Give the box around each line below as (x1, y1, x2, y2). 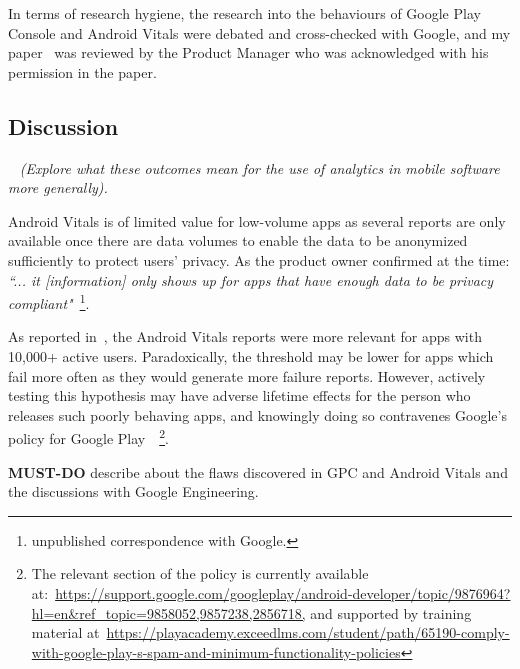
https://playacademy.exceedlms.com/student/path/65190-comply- (106, 622, 510, 643)
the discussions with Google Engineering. (8, 481, 259, 502)
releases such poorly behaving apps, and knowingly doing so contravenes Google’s (8, 404, 507, 425)
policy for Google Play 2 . (8, 425, 169, 449)
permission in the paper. (8, 61, 157, 82)
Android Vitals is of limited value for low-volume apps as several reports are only (8, 210, 506, 231)
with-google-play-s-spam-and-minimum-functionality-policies (31, 641, 401, 662)
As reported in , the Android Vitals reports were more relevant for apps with (8, 326, 482, 347)
